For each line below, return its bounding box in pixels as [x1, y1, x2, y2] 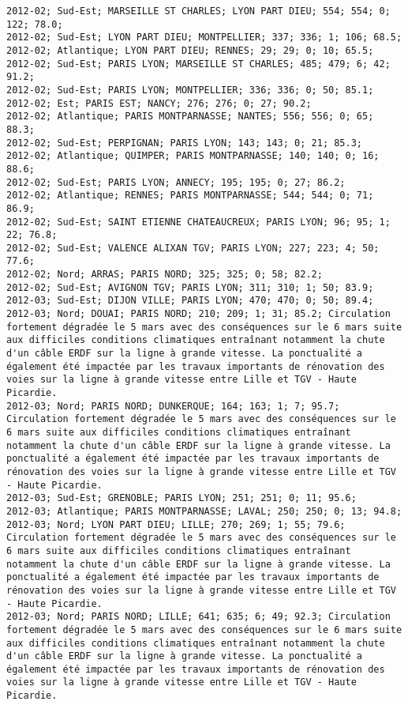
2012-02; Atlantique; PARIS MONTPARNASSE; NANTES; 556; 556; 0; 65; [6, 111, 374, 123]
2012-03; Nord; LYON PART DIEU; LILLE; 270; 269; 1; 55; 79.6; [6, 518, 346, 530]
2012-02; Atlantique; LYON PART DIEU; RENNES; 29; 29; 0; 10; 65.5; [6, 44, 374, 56]
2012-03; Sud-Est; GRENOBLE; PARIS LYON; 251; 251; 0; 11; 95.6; [6, 492, 357, 504]
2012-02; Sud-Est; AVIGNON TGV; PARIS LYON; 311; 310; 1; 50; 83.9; [6, 281, 374, 293]
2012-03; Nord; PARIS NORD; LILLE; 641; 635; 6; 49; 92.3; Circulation [6, 611, 391, 623]
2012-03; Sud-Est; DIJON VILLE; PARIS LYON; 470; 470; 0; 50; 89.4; [6, 295, 374, 307]
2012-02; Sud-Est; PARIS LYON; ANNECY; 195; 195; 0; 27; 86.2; [6, 176, 346, 188]
